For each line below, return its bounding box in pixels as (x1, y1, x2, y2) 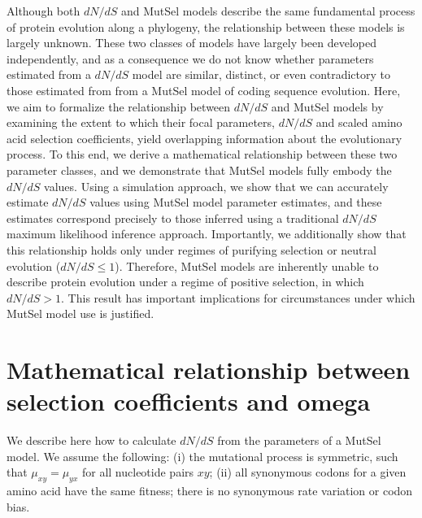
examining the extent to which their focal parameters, (7, 114, 275, 131)
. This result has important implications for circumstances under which (61, 289, 415, 306)
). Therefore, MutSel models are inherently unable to (115, 257, 379, 274)
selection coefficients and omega (7, 385, 371, 418)
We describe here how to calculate (7, 432, 176, 449)
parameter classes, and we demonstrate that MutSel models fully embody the (7, 161, 392, 178)
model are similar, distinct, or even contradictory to (132, 66, 390, 83)
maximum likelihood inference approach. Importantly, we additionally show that (7, 225, 407, 242)
